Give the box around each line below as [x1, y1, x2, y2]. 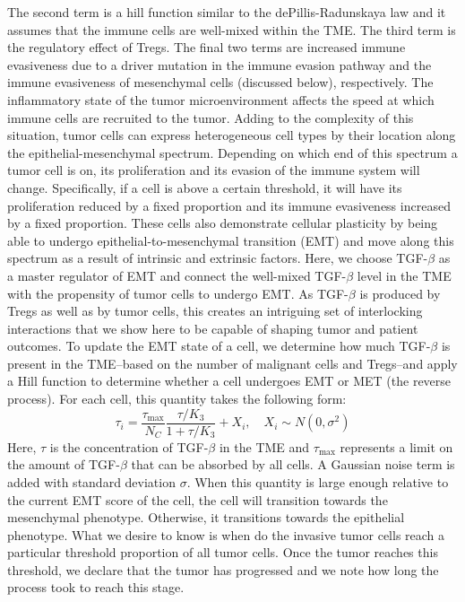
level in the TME [357, 266, 452, 284]
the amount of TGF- [7, 455, 120, 474]
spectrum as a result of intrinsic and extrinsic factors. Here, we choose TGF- [7, 249, 428, 267]
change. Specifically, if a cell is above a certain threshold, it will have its [7, 178, 402, 196]
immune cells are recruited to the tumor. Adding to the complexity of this [7, 108, 414, 127]
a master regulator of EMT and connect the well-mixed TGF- [7, 266, 347, 284]
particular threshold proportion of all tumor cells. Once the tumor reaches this [7, 543, 438, 562]
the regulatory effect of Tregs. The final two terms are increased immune [7, 38, 406, 57]
